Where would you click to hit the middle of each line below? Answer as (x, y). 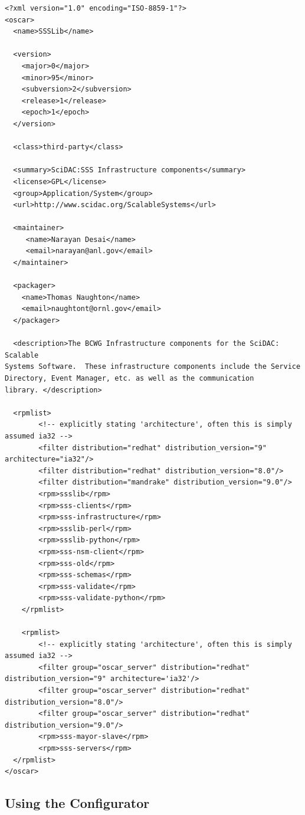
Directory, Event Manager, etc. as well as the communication (129, 378)
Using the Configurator (77, 803)
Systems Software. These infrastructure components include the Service (153, 367)
